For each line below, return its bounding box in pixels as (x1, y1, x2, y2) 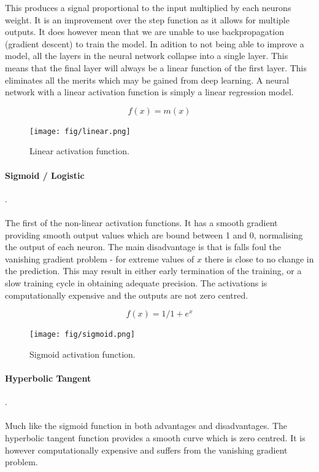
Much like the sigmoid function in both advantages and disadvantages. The (5, 419, 287, 432)
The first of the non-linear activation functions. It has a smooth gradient (5, 216, 278, 229)
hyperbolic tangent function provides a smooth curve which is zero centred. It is (5, 431, 306, 444)
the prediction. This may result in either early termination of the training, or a (5, 264, 302, 277)
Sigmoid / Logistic (5, 168, 85, 181)
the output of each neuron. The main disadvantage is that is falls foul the (5, 240, 281, 253)
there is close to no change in (204, 252, 314, 265)
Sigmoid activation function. (29, 347, 136, 360)
